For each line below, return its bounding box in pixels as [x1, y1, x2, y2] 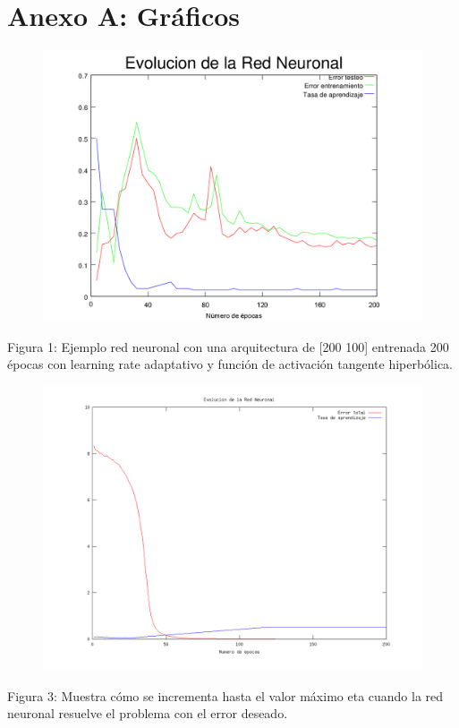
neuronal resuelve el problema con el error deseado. [7, 704, 288, 723]
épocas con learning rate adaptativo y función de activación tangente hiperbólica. [7, 355, 454, 373]
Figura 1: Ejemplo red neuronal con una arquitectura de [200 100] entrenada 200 [7, 337, 449, 355]
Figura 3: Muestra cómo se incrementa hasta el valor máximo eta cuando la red [7, 686, 444, 705]
